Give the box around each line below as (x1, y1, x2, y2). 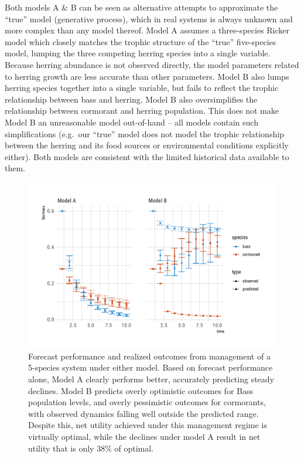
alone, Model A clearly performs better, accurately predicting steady (28, 373, 275, 385)
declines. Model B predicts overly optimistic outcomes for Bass (28, 384, 253, 396)
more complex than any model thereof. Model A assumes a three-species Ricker (5, 24, 289, 36)
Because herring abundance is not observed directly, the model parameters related (5, 58, 299, 70)
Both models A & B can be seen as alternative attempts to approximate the (5, 1, 278, 13)
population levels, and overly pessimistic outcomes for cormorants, (28, 396, 266, 408)
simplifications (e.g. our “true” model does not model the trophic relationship (5, 127, 284, 140)
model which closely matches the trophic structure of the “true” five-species (5, 35, 276, 48)
